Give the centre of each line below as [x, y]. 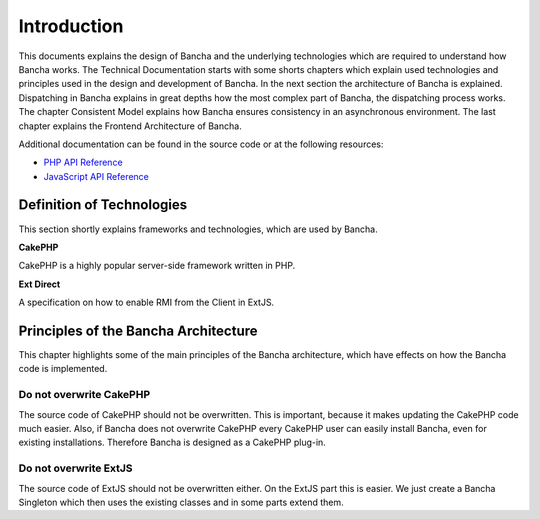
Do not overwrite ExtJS [76, 468]
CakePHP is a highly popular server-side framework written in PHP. [157, 266]
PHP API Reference [83, 162]
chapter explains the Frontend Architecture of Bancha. [130, 126]
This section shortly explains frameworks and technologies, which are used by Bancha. [198, 229]
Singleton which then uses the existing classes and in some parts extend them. [181, 502]
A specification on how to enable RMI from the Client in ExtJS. [146, 302]
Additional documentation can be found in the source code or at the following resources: [201, 144]
